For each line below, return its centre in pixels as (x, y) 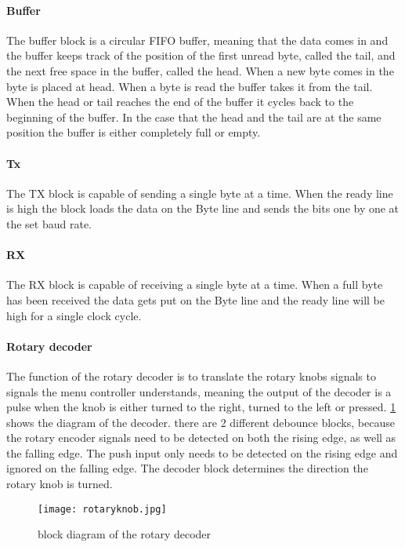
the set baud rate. (49, 223)
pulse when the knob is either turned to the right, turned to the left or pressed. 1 (201, 407)
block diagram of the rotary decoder (125, 534)
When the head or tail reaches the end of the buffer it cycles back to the (180, 102)
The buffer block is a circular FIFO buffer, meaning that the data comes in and (197, 40)
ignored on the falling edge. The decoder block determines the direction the (187, 468)
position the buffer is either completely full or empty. (134, 132)
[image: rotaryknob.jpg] (102, 509)
